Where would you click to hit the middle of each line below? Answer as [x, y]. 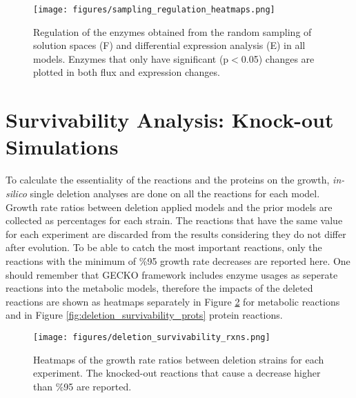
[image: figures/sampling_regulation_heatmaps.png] [154, 10]
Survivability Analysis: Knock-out [170, 120]
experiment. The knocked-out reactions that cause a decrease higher [177, 373]
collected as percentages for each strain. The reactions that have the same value [174, 220]
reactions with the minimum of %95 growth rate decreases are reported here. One [178, 260]
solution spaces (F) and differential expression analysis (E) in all [169, 45]
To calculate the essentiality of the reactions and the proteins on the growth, [168, 180]
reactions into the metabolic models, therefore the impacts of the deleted [159, 288]
